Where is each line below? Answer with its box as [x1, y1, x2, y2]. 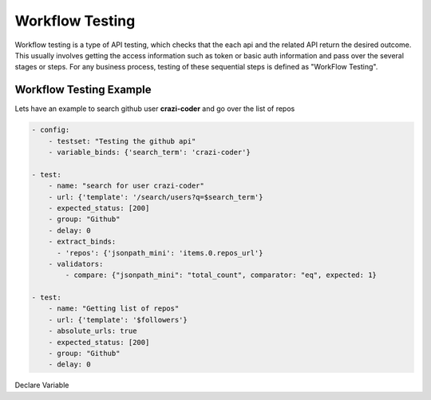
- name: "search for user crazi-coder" [48, 181, 205, 191]
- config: [31, 125, 70, 135]
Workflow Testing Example [14, 83, 152, 97]
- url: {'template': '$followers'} [48, 315, 188, 324]
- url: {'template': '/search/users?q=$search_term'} [48, 192, 263, 201]
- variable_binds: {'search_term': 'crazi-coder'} [48, 148, 251, 156]
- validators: [48, 259, 104, 268]
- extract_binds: [48, 237, 117, 247]
